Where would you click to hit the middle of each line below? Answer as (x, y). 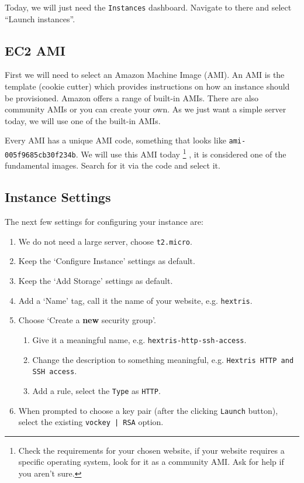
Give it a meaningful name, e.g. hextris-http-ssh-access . (139, 339)
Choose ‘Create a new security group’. (87, 320)
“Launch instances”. (40, 18)
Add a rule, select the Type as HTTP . (96, 390)
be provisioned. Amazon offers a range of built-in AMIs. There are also (132, 97)
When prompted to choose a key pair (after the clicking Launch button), (148, 410)
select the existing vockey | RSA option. (91, 422)
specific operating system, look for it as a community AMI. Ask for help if (151, 462)
